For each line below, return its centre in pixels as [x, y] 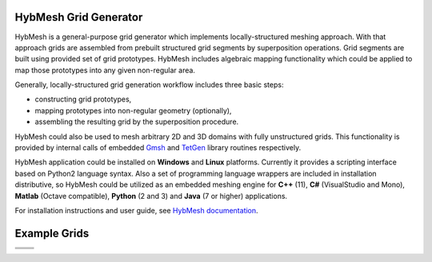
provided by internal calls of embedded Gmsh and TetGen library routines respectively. [158, 148]
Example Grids [52, 233]
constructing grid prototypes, [83, 99]
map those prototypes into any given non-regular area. [105, 70]
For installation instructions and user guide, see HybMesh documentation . [137, 210]
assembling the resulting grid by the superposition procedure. [137, 122]
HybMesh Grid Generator [79, 17]
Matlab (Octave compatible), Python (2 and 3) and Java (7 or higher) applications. [151, 196]
